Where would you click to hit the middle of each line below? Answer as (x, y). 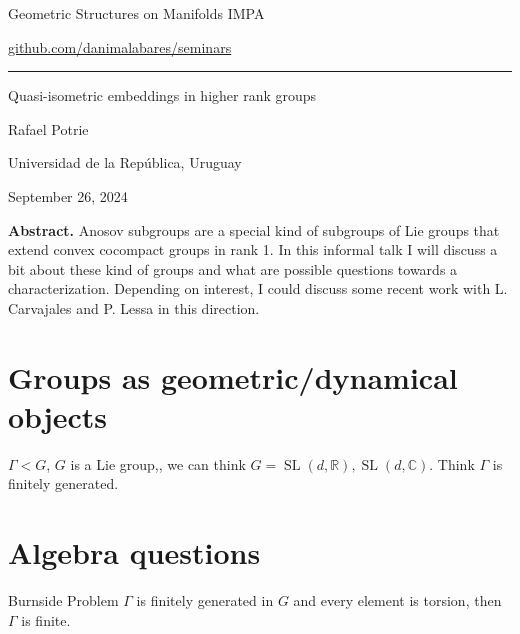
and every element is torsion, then (397, 600)
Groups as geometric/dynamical (233, 376)
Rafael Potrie (48, 128)
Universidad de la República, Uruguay (125, 162)
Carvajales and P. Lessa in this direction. (134, 307)
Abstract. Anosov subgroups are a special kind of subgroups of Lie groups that (254, 229)
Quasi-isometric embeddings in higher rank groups (162, 95)
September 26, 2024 (68, 195)
